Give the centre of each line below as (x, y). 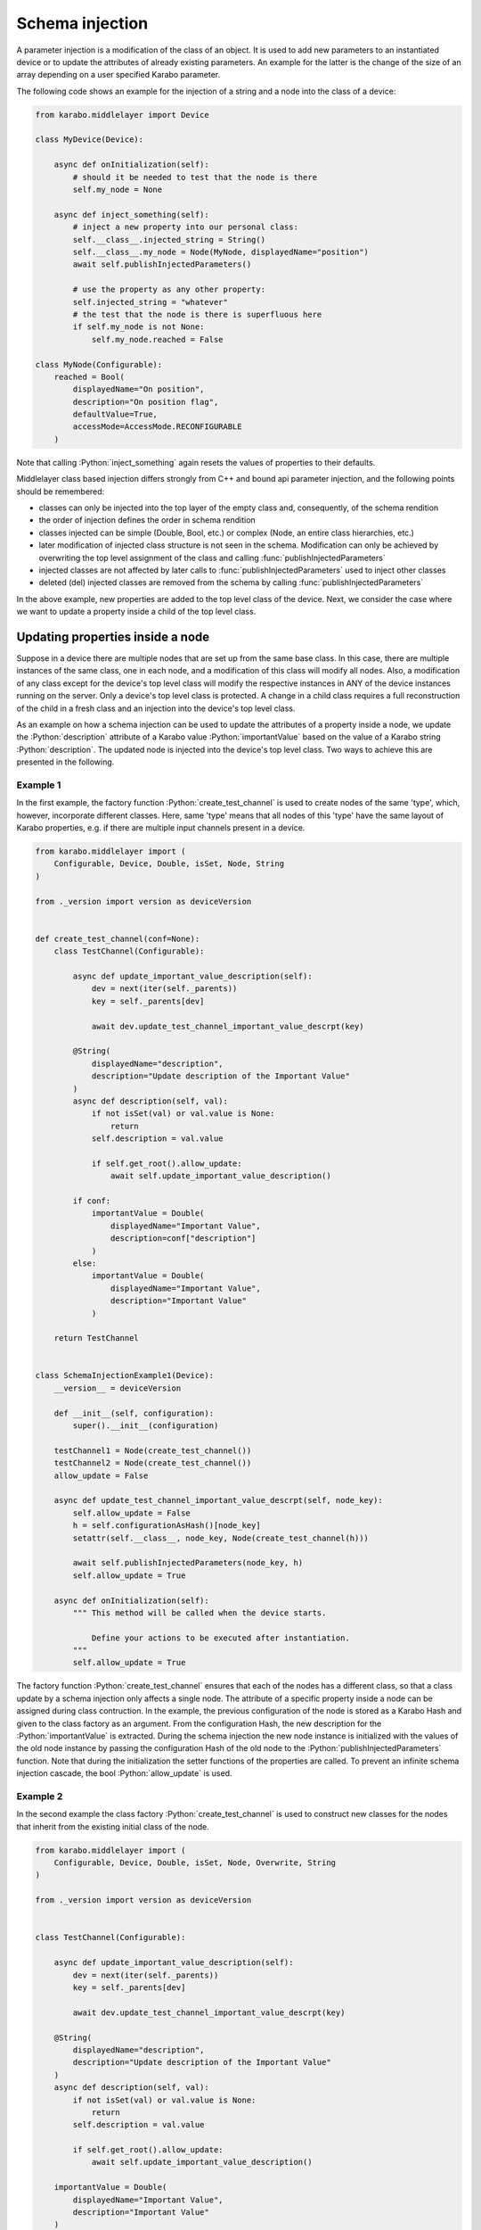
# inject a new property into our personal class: (185, 227)
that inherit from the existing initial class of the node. (113, 1826)
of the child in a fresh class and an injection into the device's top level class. (156, 708)
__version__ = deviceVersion (118, 1388)
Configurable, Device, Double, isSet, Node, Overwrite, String (195, 1863)
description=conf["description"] (183, 1239)
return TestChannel (97, 1338)
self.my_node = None (118, 190)
